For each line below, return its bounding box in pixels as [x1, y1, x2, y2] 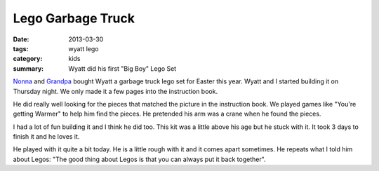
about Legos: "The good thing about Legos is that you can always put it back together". [13, 155, 266, 163]
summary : [13, 64, 44, 73]
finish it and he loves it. [13, 132, 80, 141]
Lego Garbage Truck [13, 11, 135, 26]
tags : [13, 44, 29, 53]
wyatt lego [68, 44, 99, 53]
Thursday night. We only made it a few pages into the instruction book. [13, 87, 218, 95]
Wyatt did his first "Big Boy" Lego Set [68, 64, 177, 73]
